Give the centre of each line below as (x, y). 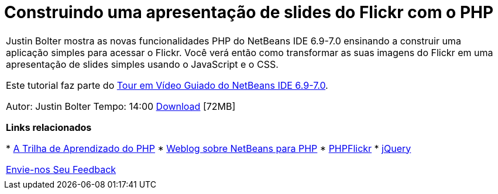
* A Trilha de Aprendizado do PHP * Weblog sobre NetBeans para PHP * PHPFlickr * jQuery (209, 148)
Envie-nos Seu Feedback (61, 169)
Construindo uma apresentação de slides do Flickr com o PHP (249, 12)
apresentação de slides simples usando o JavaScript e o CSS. (142, 64)
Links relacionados (49, 127)
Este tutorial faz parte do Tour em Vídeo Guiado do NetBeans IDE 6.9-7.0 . (167, 85)
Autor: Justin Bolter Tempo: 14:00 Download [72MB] (121, 106)
